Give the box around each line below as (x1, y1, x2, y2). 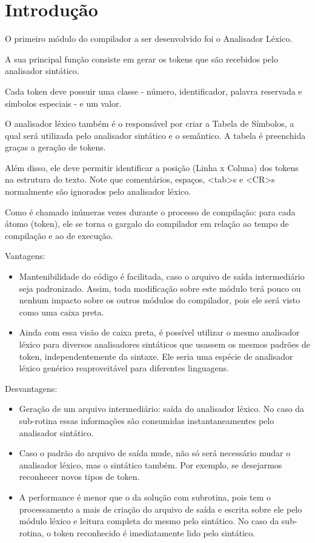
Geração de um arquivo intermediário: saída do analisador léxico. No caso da (19, 402, 305, 415)
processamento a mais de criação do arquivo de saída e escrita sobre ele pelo (19, 502, 302, 515)
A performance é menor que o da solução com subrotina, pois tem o (19, 490, 271, 503)
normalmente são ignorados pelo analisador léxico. (5, 185, 191, 198)
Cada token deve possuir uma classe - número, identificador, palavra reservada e (5, 84, 302, 97)
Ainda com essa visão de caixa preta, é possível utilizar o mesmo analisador (19, 326, 300, 339)
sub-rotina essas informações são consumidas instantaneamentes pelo (19, 414, 274, 427)
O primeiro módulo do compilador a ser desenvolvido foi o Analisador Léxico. (5, 32, 293, 45)
